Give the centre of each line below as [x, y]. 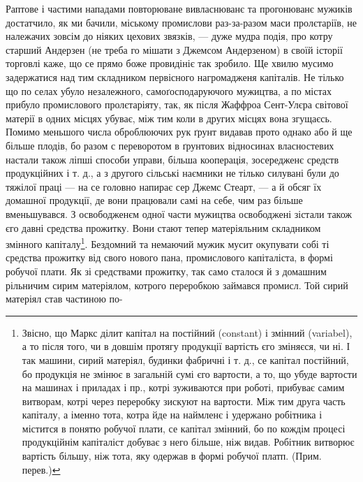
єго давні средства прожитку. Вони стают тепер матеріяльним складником [163, 227]
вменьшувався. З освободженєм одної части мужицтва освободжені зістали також [179, 213]
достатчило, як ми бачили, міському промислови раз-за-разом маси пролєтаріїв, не [181, 22]
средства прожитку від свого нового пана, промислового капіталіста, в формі [169, 257]
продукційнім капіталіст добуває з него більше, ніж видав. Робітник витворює [188, 442]
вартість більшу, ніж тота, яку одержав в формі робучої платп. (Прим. [172, 456]
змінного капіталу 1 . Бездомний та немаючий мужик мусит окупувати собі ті [168, 243]
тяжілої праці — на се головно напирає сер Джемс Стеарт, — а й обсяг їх [164, 186]
